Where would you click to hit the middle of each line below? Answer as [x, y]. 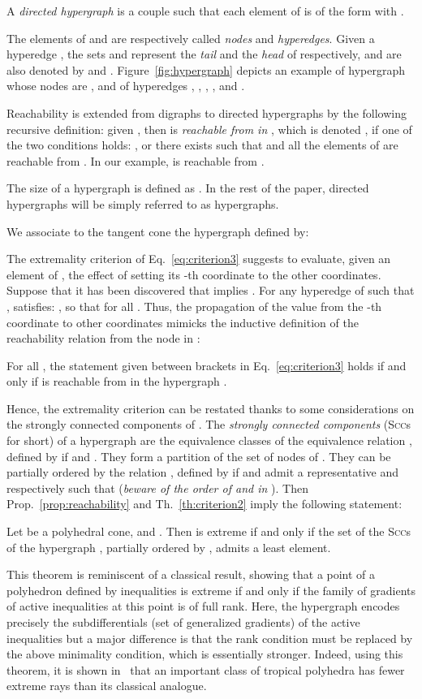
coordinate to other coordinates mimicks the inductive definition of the [183, 322]
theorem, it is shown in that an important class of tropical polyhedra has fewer [206, 669]
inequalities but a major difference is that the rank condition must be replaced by [210, 638]
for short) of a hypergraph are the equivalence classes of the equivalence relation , [209, 440]
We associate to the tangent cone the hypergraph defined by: [158, 231]
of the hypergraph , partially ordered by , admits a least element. [169, 547]
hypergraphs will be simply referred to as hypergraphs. [143, 203]
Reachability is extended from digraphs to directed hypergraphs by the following [207, 112]
